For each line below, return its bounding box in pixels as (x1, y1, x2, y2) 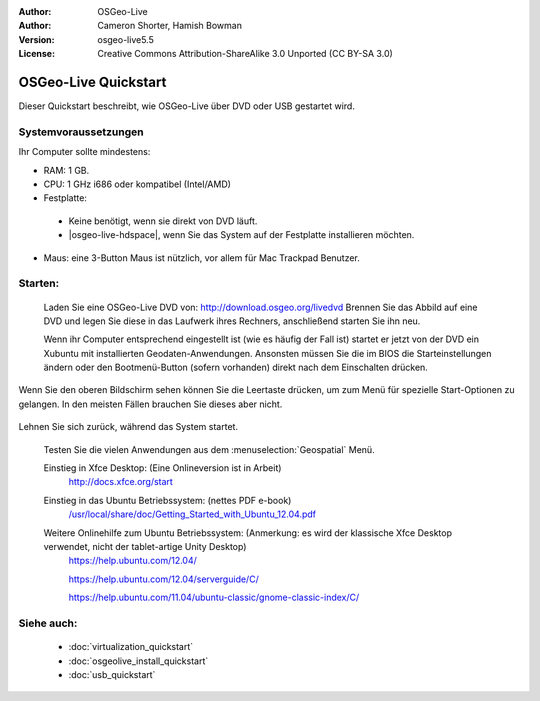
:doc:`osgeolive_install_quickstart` (68, 655, 209, 667)
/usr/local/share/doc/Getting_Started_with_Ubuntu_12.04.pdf (68, 508, 317, 520)
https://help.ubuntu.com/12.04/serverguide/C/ (68, 573, 259, 585)
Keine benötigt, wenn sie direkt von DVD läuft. (68, 215, 258, 227)
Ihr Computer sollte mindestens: (18, 146, 151, 158)
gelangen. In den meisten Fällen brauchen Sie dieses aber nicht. (18, 398, 283, 410)
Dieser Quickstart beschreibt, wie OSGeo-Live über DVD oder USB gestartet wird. (18, 100, 355, 112)
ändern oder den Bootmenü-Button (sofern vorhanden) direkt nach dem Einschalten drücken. (43, 361, 429, 374)
